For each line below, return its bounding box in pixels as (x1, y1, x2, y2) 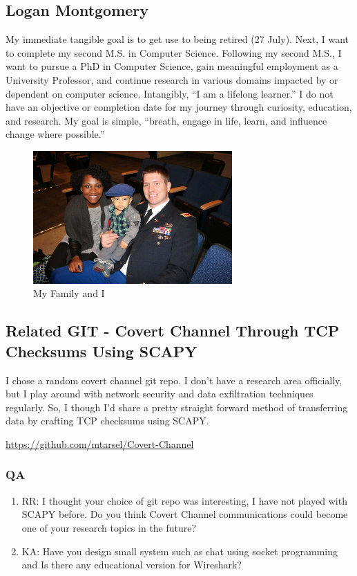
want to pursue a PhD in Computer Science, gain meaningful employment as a (6, 59, 338, 73)
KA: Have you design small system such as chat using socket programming (21, 543, 338, 558)
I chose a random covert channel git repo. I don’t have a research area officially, (6, 372, 342, 387)
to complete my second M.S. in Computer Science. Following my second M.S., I (6, 45, 342, 60)
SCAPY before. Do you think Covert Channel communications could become (21, 507, 348, 521)
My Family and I (33, 286, 105, 300)
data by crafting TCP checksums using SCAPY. (6, 413, 209, 428)
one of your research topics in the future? (21, 520, 197, 534)
